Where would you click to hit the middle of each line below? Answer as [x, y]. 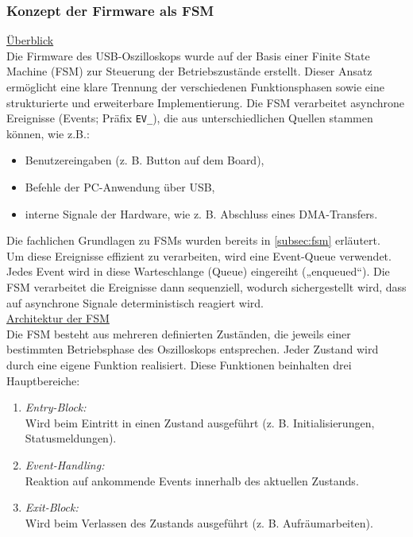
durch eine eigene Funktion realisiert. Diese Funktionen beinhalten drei [179, 364]
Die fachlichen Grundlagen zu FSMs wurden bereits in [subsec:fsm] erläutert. [193, 240]
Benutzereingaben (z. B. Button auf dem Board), [145, 160]
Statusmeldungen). [71, 438]
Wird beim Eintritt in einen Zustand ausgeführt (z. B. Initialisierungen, [200, 422]
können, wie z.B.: [48, 133]
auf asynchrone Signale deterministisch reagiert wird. [135, 302]
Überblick [30, 40]
